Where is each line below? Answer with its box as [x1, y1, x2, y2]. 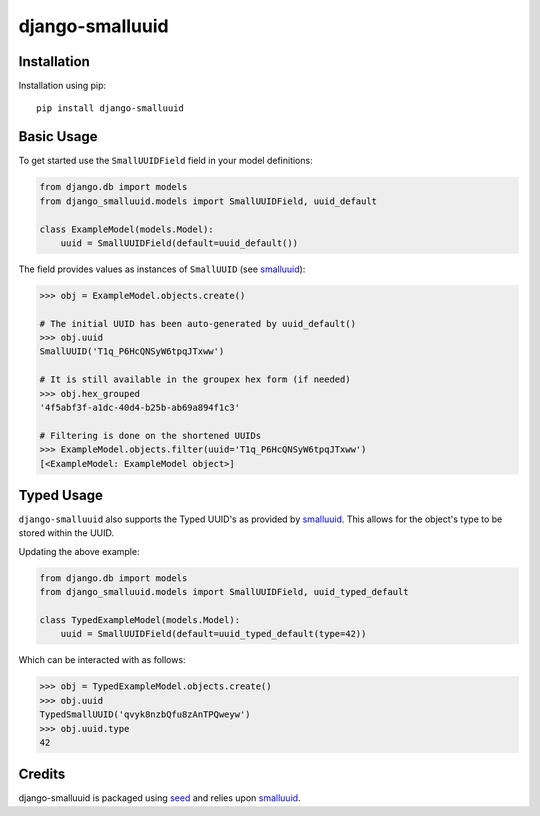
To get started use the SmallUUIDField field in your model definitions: [18, 155, 314, 167]
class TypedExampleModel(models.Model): [39, 615, 240, 625]
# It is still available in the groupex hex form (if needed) [39, 374, 351, 385]
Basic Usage [18, 128, 98, 145]
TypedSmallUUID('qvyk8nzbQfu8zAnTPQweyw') [39, 709, 251, 720]
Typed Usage [18, 486, 104, 504]
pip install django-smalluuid [36, 103, 185, 114]
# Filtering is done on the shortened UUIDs [39, 430, 262, 441]
